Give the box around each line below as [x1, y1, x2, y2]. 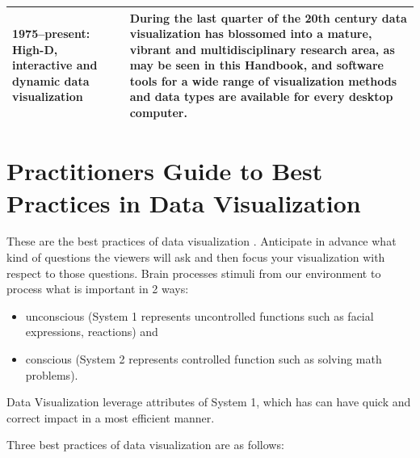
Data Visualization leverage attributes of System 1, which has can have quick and [6, 393, 411, 410]
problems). [25, 366, 78, 383]
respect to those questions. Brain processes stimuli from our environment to [6, 264, 381, 281]
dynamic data [12, 72, 90, 89]
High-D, [12, 40, 58, 57]
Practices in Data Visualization [6, 186, 361, 219]
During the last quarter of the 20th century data [129, 9, 407, 26]
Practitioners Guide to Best [6, 154, 323, 187]
